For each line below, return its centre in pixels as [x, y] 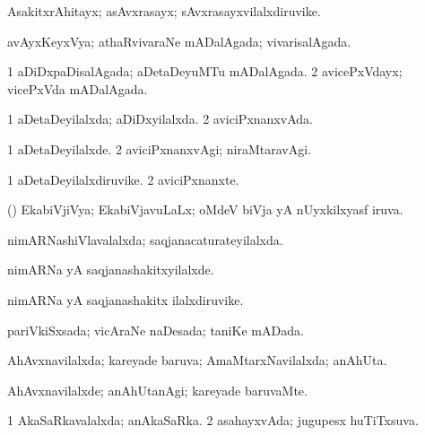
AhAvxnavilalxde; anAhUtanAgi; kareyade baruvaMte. [157, 390]
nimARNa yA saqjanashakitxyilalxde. [111, 270]
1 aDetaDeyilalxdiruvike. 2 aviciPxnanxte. [123, 179]
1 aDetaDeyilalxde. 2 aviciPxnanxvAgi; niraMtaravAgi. [160, 148]
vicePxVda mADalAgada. [78, 88]
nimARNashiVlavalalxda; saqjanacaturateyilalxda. [145, 239]
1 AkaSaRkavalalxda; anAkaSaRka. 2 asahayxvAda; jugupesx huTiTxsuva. [213, 420]
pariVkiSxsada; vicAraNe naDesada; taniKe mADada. [156, 330]
